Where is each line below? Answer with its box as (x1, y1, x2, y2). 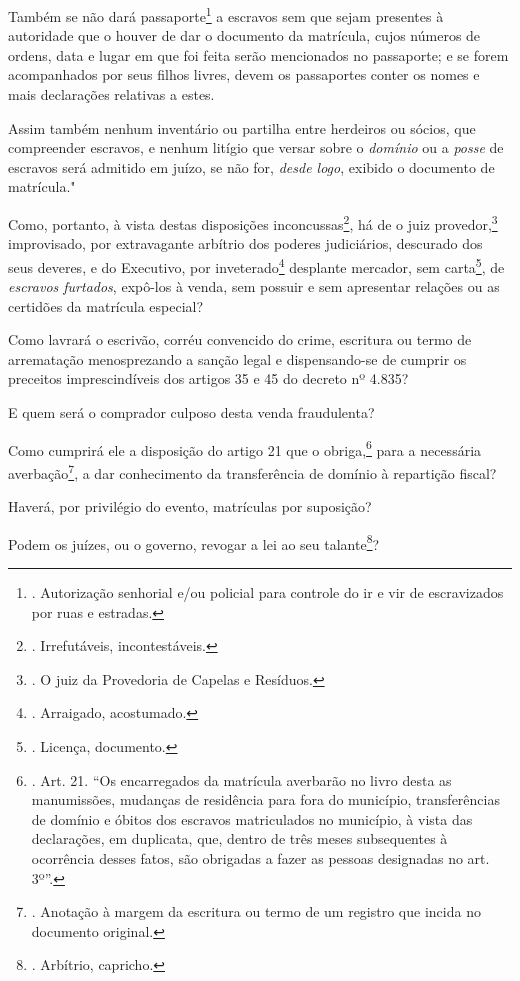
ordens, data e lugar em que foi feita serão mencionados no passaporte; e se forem (8, 44, 509, 65)
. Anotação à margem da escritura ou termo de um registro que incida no (31, 901, 481, 922)
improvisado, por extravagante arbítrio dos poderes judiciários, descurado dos (8, 233, 483, 254)
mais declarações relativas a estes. (8, 84, 215, 105)
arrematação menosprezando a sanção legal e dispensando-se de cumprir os (8, 348, 467, 369)
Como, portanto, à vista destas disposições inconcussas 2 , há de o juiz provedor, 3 (8, 211, 498, 234)
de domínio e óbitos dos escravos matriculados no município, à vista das (31, 808, 473, 829)
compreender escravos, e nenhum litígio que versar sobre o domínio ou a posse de (8, 137, 504, 158)
